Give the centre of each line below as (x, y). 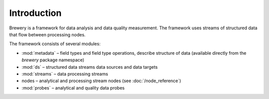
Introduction (35, 13)
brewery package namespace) (53, 60)
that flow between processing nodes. (47, 34)
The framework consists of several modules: (55, 44)
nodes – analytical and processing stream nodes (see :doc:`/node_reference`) (101, 81)
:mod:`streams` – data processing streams (65, 74)
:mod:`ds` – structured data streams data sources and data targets (90, 67)
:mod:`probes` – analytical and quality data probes (73, 88)
